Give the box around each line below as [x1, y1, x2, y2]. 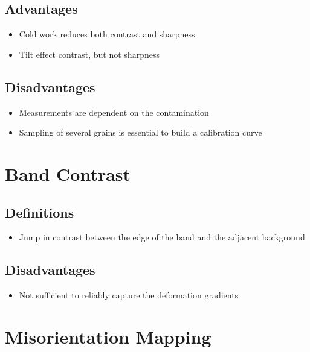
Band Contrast [5, 161, 131, 186]
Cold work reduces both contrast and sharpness [19, 28, 195, 40]
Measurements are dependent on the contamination [19, 105, 209, 118]
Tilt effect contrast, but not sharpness [19, 48, 160, 60]
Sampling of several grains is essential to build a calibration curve [19, 126, 262, 139]
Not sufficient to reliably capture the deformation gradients [19, 289, 239, 301]
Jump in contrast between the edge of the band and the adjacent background [19, 231, 305, 244]
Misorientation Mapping [5, 324, 212, 348]
